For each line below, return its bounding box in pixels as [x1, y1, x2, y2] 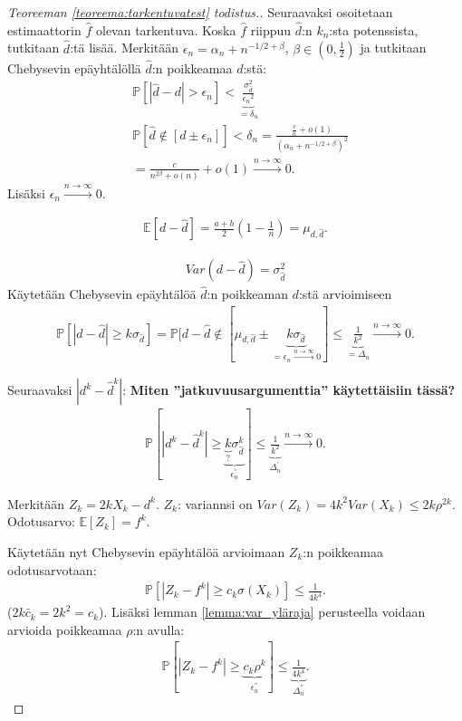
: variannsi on [177, 494, 253, 513]
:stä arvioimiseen [298, 284, 392, 303]
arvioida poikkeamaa [7, 620, 122, 639]
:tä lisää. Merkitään [70, 38, 179, 57]
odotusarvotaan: [7, 560, 97, 579]
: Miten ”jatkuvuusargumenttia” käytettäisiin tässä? [122, 380, 456, 399]
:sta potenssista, [329, 20, 419, 39]
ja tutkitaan [360, 38, 427, 57]
